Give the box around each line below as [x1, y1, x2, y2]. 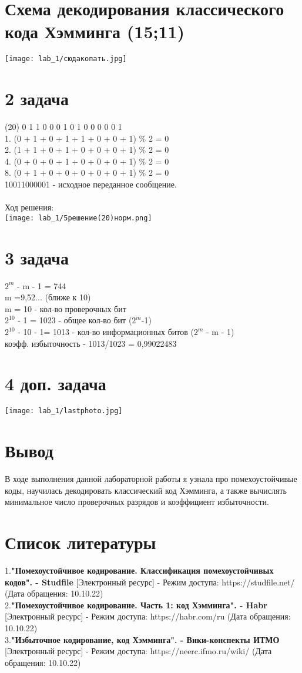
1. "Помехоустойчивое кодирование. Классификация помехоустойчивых [5, 564, 274, 576]
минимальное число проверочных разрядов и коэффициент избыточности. [5, 495, 269, 508]
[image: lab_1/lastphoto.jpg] [5, 407, 123, 416]
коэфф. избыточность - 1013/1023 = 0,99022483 [5, 337, 177, 349]
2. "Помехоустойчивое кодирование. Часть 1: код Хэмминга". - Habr [5, 598, 267, 611]
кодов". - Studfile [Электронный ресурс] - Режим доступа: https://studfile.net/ [5, 575, 295, 588]
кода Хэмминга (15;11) [5, 19, 185, 43]
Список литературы [5, 530, 156, 554]
